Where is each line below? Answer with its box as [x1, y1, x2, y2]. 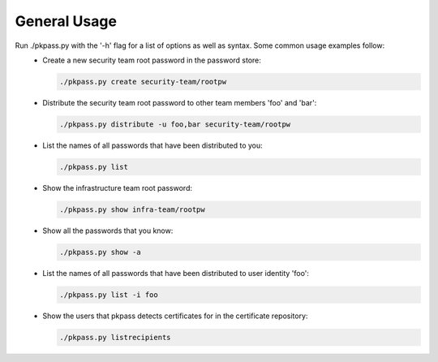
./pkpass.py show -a [59, 248, 141, 256]
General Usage [15, 12, 118, 30]
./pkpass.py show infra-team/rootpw [59, 205, 206, 214]
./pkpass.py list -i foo [59, 290, 158, 300]
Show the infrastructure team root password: [42, 183, 192, 192]
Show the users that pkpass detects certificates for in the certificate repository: [42, 311, 308, 321]
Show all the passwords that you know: [42, 226, 174, 235]
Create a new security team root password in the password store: [42, 55, 261, 65]
